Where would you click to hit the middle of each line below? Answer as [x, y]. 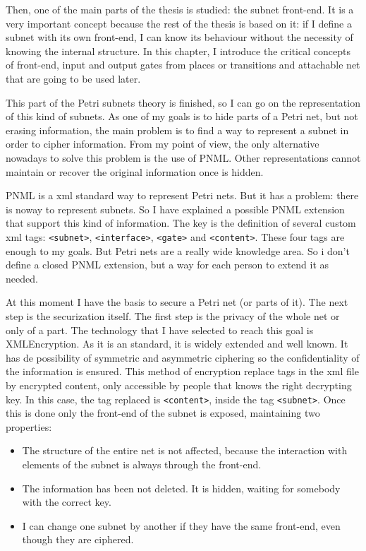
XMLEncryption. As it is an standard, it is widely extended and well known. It [177, 344]
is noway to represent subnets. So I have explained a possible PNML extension [175, 209]
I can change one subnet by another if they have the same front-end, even [181, 525]
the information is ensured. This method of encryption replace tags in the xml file [182, 371]
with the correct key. [67, 502]
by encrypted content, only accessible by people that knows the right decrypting [179, 385]
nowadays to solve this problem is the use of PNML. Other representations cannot [183, 157]
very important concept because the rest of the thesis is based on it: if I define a [179, 23]
